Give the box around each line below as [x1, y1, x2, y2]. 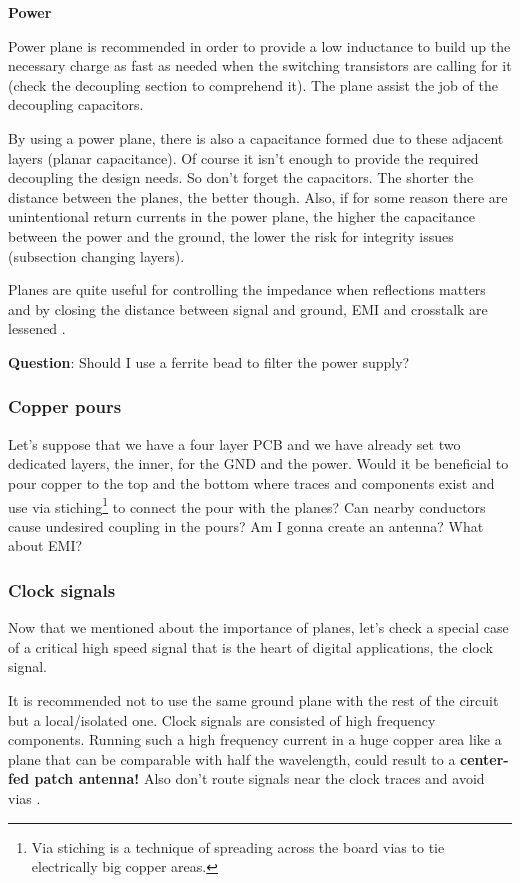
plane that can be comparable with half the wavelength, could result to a [8, 748, 456, 769]
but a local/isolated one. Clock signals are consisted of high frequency [8, 709, 436, 730]
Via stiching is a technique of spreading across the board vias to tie [31, 836, 445, 857]
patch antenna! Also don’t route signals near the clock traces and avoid [34, 768, 485, 789]
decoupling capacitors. [8, 94, 144, 115]
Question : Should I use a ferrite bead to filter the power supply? [8, 351, 410, 372]
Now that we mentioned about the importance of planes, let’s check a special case [8, 617, 509, 638]
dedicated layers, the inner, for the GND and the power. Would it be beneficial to [8, 453, 509, 474]
